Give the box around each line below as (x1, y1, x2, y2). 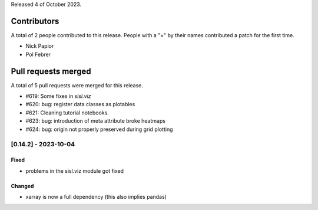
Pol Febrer (25, 51, 51, 58)
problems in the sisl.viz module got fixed (25, 167, 124, 174)
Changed (11, 182, 34, 189)
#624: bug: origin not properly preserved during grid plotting (25, 126, 173, 133)
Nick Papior (25, 42, 54, 50)
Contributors (11, 16, 59, 26)
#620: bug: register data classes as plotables (25, 101, 135, 108)
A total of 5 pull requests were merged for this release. (11, 81, 144, 88)
